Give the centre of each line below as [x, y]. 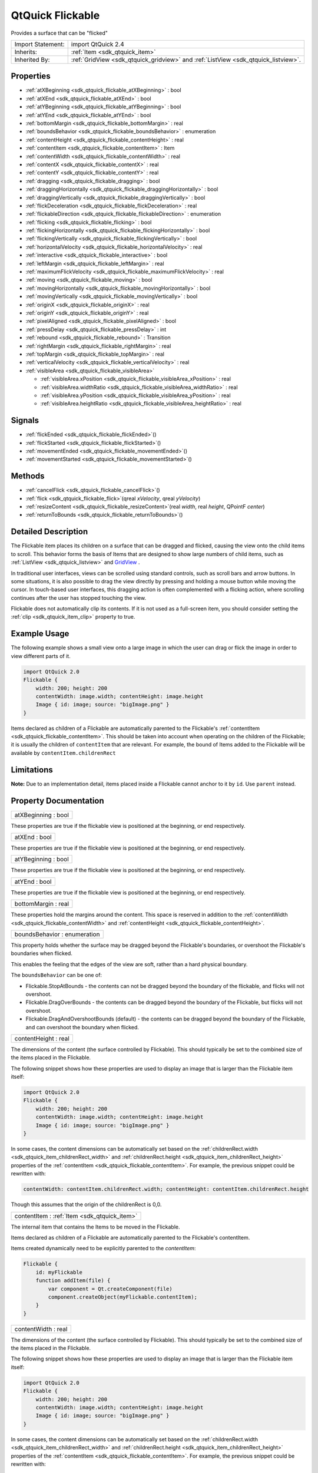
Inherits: [26, 52]
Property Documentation [57, 800]
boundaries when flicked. [42, 953]
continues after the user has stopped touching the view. [79, 597]
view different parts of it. [41, 656]
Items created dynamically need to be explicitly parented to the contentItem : [103, 1249]
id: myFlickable [59, 1272]
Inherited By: [32, 60]
